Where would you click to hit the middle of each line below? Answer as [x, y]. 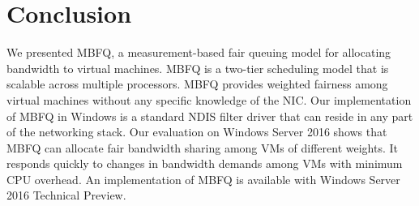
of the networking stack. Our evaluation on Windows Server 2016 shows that [197, 132]
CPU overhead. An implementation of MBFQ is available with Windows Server [203, 179]
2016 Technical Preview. [66, 195]
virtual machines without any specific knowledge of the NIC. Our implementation [209, 99]
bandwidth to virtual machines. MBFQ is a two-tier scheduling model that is [198, 68]
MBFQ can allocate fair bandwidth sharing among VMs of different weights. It [202, 147]
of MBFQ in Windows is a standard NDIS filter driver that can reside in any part [210, 116]
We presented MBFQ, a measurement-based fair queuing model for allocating [199, 52]
